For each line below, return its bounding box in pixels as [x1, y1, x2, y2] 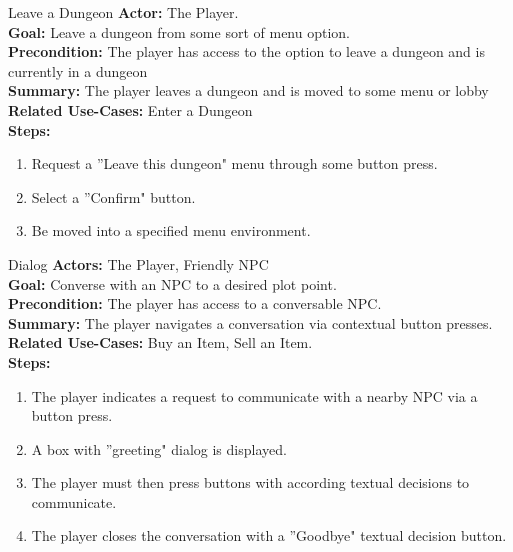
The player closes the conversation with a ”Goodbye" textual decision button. [31, 525, 507, 546]
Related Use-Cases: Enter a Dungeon [8, 99, 253, 120]
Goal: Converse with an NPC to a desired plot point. [8, 273, 337, 294]
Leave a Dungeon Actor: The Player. [8, 2, 239, 22]
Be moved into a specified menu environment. [31, 220, 311, 241]
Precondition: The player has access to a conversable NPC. [8, 293, 382, 314]
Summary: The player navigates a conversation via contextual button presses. [8, 312, 493, 333]
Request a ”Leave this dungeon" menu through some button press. [31, 153, 438, 174]
